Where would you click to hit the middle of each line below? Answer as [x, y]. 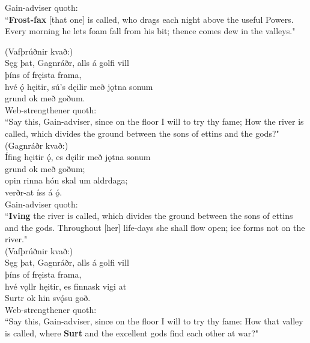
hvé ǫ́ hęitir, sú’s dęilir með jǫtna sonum [79, 86]
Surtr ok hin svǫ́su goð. [48, 298]
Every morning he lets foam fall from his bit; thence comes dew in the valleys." [150, 31]
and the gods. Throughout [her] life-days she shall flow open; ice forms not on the [155, 227]
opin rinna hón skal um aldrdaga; [66, 180]
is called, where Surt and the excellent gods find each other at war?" [132, 333]
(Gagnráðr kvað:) [37, 145]
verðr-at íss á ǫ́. [34, 192]
